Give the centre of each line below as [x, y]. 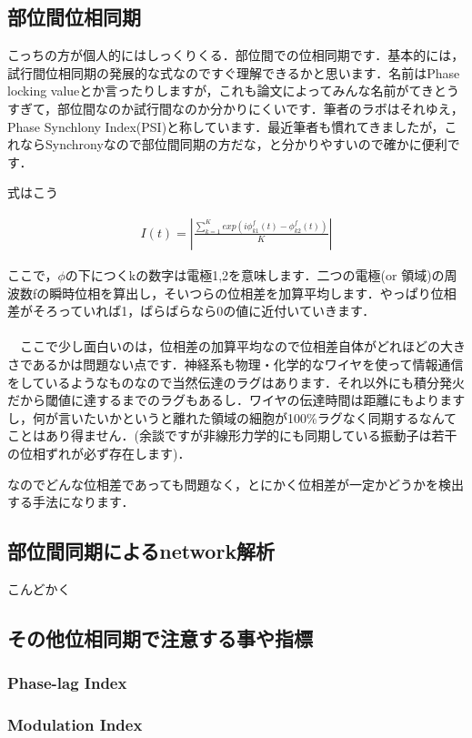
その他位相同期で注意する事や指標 [160, 637]
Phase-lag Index [67, 683]
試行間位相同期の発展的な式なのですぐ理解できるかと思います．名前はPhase [234, 72]
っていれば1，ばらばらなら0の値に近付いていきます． [216, 311]
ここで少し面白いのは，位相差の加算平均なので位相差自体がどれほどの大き [242, 346]
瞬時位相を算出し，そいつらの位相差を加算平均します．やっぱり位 [246, 293]
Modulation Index [75, 725]
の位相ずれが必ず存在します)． [99, 453]
